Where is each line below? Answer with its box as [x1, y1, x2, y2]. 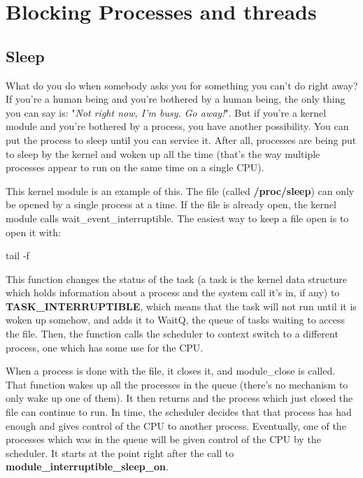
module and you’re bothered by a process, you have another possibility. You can [6, 119, 349, 133]
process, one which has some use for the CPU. [6, 340, 204, 354]
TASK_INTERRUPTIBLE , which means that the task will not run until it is [6, 298, 357, 313]
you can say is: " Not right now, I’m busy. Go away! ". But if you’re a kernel [6, 105, 327, 119]
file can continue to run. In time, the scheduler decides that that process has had [6, 405, 352, 419]
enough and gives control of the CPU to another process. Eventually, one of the [6, 418, 346, 433]
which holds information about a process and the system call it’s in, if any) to [6, 285, 340, 300]
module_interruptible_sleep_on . [6, 459, 169, 474]
